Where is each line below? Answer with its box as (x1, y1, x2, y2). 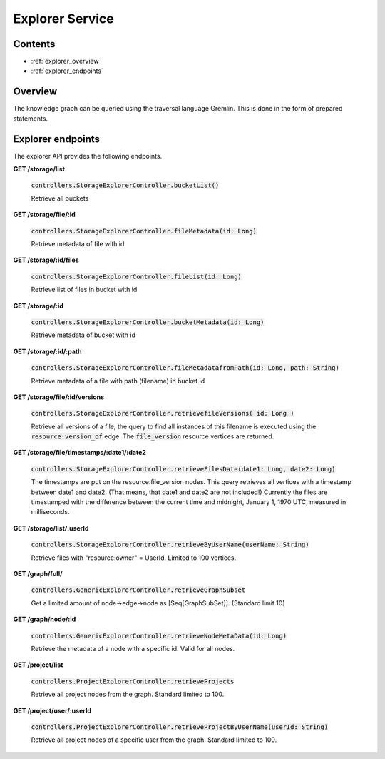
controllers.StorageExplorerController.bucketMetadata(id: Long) (31, 318, 265, 326)
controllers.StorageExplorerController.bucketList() (31, 181, 220, 189)
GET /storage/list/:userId (13, 523, 89, 532)
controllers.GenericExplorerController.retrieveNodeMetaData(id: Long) (31, 632, 287, 640)
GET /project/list (13, 660, 63, 669)
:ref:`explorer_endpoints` (31, 66, 103, 75)
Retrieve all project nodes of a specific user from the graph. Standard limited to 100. (31, 735, 277, 744)
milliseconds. (31, 508, 71, 516)
